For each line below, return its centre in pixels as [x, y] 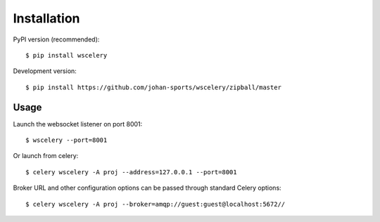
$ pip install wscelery [66, 55]
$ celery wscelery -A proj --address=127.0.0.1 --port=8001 [131, 172]
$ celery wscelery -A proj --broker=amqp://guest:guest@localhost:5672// [156, 204]
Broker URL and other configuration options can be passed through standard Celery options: [147, 188]
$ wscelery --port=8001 [66, 140]
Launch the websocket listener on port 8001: [78, 124]
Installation [46, 18]
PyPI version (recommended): [56, 39]
